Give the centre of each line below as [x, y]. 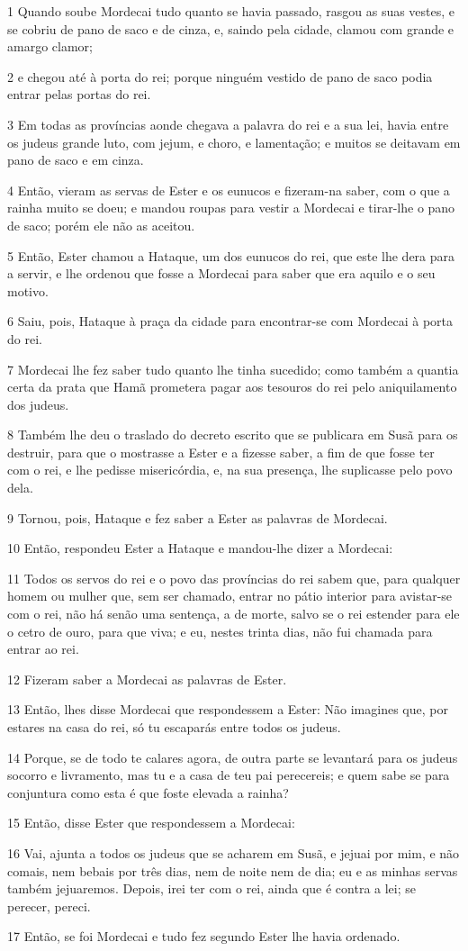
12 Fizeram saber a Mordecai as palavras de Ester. [147, 679]
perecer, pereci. [49, 906]
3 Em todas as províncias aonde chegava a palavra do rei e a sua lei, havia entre [228, 124]
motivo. [28, 290]
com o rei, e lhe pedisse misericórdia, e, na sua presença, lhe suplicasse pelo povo [230, 470]
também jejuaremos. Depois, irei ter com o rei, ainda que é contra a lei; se [212, 888]
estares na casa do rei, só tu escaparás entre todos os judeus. [174, 727]
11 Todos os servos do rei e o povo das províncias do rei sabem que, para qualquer [234, 578]
